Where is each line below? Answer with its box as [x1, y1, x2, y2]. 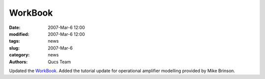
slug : [9, 45, 20, 51]
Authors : [9, 59, 28, 65]
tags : [9, 38, 20, 44]
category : [9, 52, 30, 58]
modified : [9, 31, 29, 37]
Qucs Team [48, 59, 71, 65]
